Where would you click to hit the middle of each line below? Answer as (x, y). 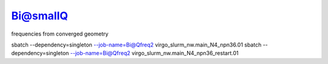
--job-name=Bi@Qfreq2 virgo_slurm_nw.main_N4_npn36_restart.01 (155, 53)
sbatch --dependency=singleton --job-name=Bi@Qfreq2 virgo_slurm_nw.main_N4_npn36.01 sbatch (136, 45)
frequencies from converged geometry (60, 34)
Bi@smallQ (39, 16)
